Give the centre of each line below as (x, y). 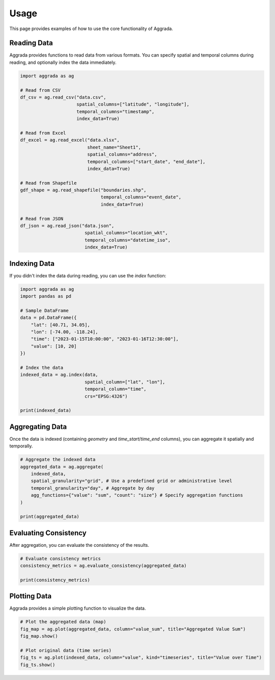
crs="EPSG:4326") (106, 396)
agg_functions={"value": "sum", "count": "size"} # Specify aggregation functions (137, 495)
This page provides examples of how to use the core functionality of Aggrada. (91, 29)
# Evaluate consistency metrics (61, 558)
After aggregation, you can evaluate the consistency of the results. (79, 545)
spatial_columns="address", (122, 155)
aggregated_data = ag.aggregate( (62, 467)
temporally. (21, 446)
